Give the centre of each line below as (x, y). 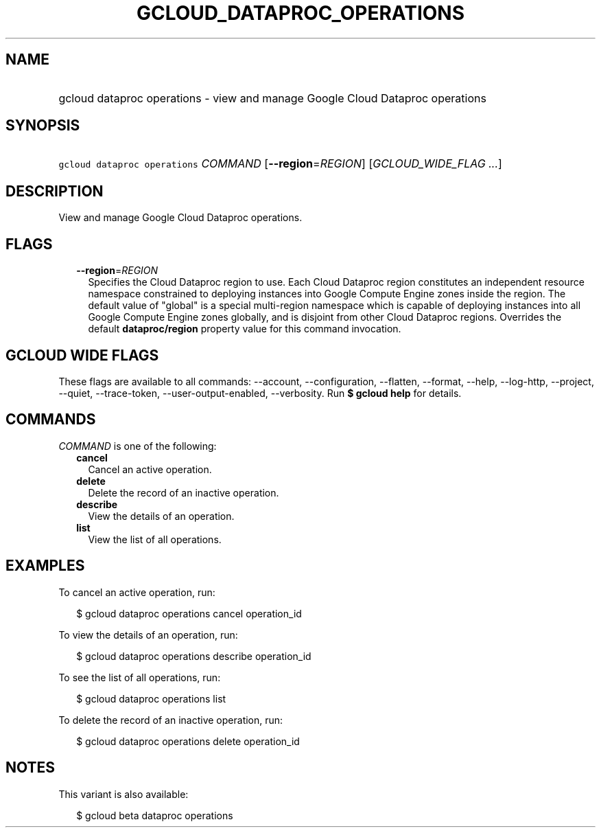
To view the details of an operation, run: (148, 635)
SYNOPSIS (43, 126)
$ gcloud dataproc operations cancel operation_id (189, 613)
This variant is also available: (123, 794)
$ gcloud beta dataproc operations (155, 815)
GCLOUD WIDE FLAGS (82, 355)
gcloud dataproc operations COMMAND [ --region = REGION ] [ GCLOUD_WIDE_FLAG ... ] (280, 164)
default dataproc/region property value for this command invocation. (245, 329)
